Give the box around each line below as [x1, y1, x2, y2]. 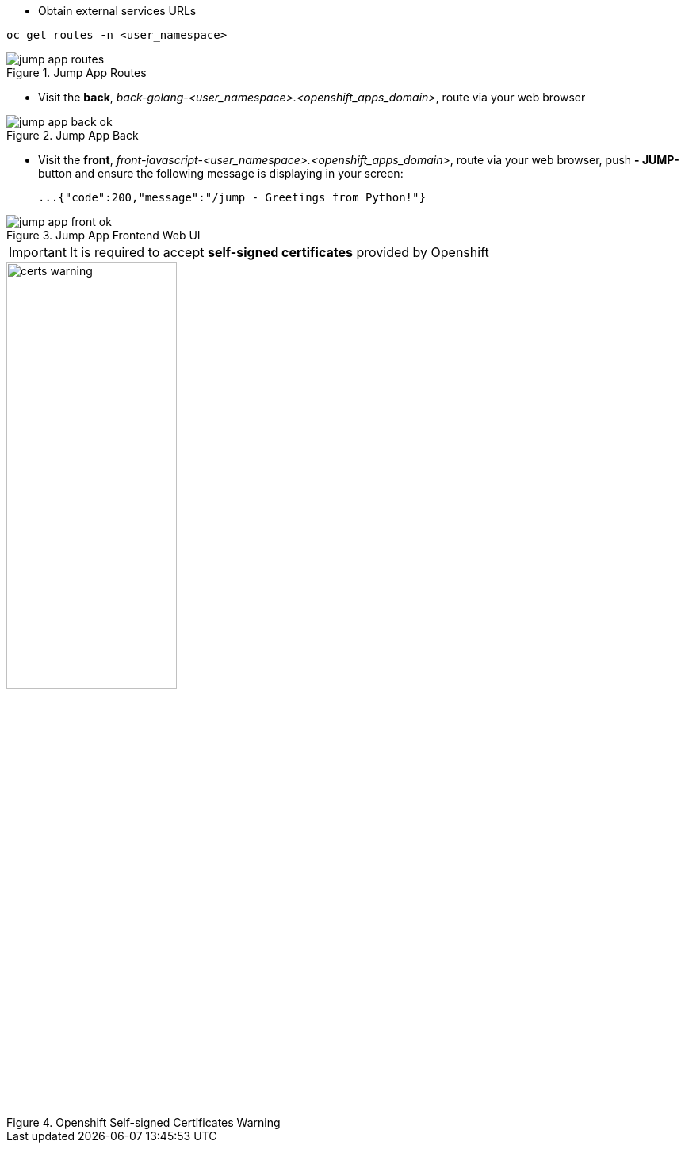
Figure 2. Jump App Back [6, 128, 139, 142]
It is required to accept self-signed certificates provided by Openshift [69, 244, 489, 260]
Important [9, 244, 67, 260]
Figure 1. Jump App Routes [6, 66, 147, 79]
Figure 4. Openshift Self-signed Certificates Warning [6, 1116, 281, 1129]
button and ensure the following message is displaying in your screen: [38, 167, 404, 180]
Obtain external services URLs [38, 4, 197, 17]
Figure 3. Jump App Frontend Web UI [6, 228, 201, 242]
